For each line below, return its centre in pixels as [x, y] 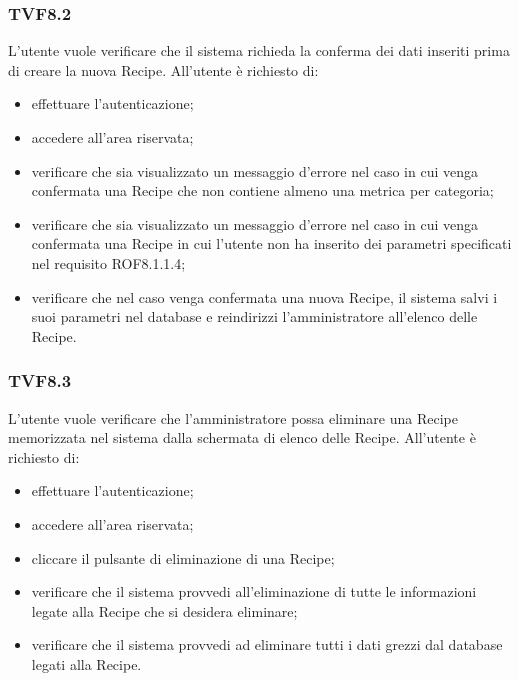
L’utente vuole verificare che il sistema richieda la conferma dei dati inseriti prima [259, 50]
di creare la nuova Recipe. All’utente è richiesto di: [163, 69]
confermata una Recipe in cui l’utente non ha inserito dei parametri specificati [271, 243]
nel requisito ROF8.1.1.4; [108, 262]
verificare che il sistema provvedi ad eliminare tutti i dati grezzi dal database [267, 644]
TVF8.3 [40, 380]
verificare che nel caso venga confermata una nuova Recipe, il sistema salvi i [264, 296]
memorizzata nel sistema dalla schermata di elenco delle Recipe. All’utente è [242, 437]
